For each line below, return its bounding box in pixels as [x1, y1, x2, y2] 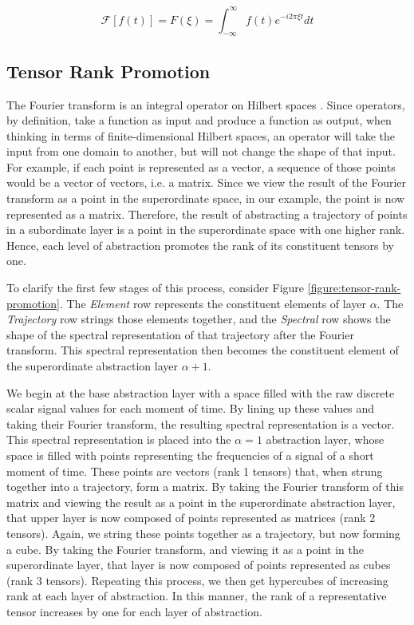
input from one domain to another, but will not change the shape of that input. [6, 143, 396, 160]
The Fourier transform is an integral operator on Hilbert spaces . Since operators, [6, 96, 405, 113]
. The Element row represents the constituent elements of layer [59, 295, 366, 311]
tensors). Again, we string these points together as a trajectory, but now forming [6, 524, 400, 541]
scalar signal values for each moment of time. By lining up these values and [6, 400, 375, 417]
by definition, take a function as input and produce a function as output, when [6, 112, 392, 129]
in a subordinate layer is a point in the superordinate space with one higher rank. [6, 221, 405, 238]
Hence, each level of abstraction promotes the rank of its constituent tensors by [6, 236, 394, 253]
